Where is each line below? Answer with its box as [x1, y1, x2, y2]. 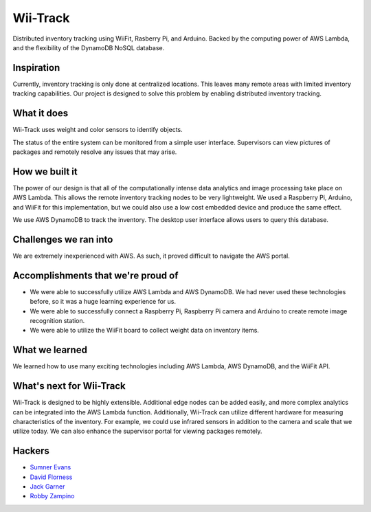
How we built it [12, 166, 78, 177]
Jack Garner [30, 482, 65, 491]
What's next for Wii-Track [12, 380, 126, 392]
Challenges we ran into [12, 234, 113, 245]
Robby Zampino [30, 492, 75, 500]
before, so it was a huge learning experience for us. [30, 298, 177, 306]
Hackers [12, 445, 49, 457]
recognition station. [30, 316, 85, 324]
